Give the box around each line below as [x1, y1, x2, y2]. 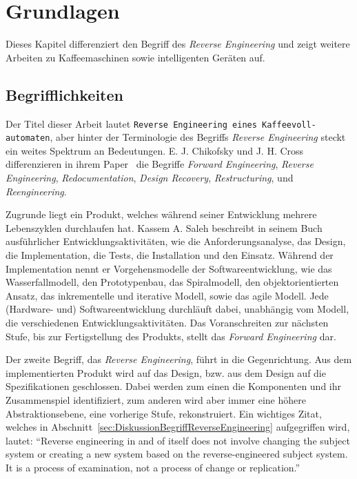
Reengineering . [6, 184, 67, 198]
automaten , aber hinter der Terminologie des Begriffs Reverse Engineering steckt [6, 130, 346, 144]
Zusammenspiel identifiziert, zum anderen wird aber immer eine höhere [6, 392, 306, 407]
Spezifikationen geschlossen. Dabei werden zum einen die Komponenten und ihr [6, 379, 342, 393]
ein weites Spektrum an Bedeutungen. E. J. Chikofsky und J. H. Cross [6, 143, 304, 157]
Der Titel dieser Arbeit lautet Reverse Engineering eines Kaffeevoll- [6, 116, 316, 130]
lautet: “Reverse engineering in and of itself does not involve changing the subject [6, 433, 350, 447]
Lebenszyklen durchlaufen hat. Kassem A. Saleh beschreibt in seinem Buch [6, 220, 323, 235]
